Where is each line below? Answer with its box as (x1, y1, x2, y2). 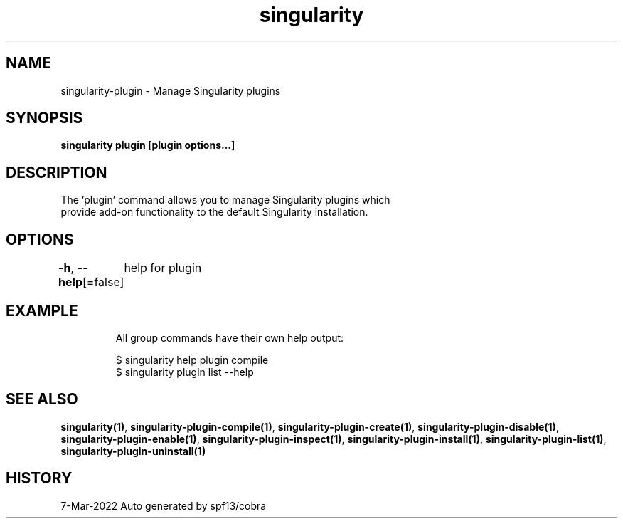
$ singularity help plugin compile (115, 353, 269, 366)
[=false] (82, 275, 124, 290)
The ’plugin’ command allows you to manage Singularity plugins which (60, 194, 390, 206)
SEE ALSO (6, 390, 78, 409)
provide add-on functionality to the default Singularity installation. (60, 206, 368, 219)
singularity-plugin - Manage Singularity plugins (60, 84, 281, 97)
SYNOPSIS (6, 109, 83, 127)
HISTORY (6, 469, 73, 488)
